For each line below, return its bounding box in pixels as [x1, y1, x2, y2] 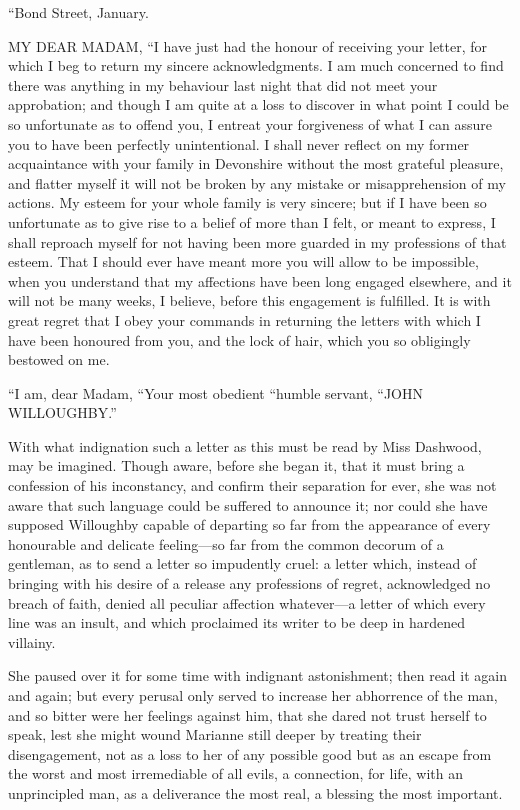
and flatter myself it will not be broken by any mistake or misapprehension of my [8, 172, 506, 193]
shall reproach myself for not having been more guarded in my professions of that [8, 231, 507, 252]
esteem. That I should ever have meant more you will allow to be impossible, [8, 251, 479, 272]
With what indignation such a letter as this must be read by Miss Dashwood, [8, 435, 482, 456]
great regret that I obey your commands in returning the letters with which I [8, 309, 481, 330]
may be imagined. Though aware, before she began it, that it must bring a [8, 455, 465, 476]
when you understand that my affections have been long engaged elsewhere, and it [8, 270, 512, 291]
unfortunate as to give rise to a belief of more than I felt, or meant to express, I [8, 211, 496, 232]
